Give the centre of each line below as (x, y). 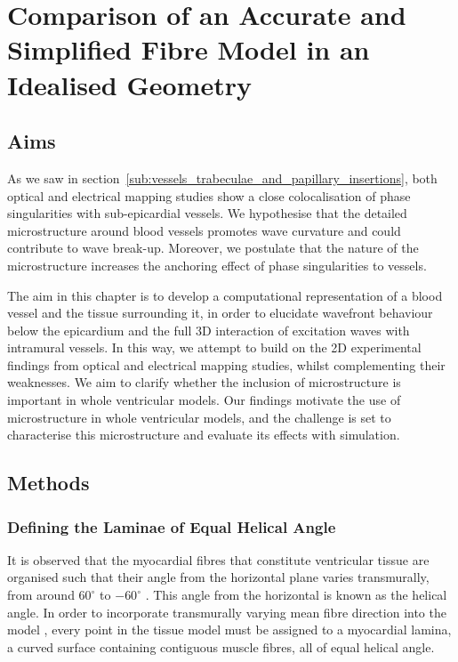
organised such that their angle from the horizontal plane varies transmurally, (218, 577)
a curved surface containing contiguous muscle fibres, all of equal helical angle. (221, 646)
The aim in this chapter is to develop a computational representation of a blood (225, 295)
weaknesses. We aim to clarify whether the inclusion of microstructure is (204, 382)
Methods (48, 483)
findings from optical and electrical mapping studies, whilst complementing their (226, 364)
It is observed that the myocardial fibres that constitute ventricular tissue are (218, 559)
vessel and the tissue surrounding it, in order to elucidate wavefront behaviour (220, 313)
